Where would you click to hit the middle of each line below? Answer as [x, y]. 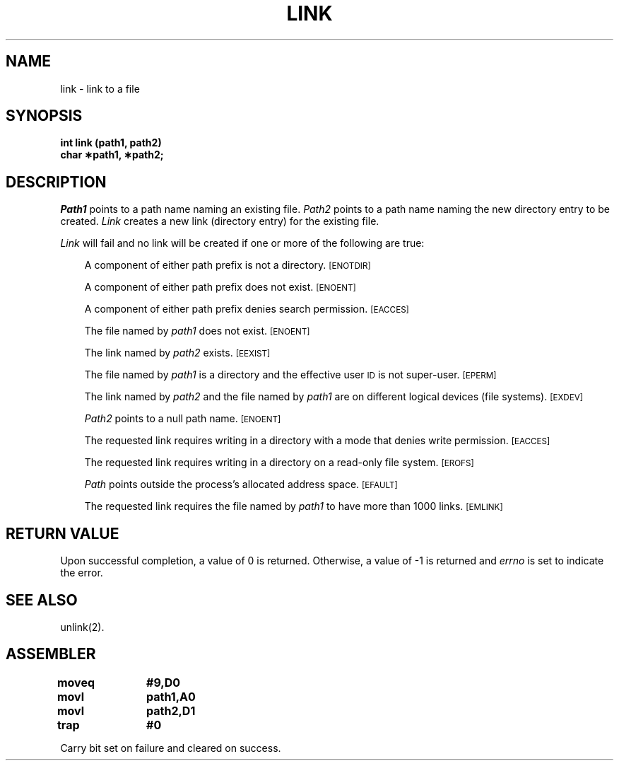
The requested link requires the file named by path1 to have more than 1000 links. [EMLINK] [294, 506]
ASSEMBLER [51, 654]
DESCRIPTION [56, 182]
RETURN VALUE [63, 533]
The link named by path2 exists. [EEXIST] [177, 353]
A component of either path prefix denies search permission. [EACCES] [247, 309]
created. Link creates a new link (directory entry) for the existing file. [220, 221]
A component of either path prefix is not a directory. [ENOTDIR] [228, 265]
